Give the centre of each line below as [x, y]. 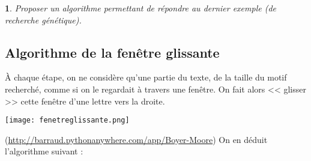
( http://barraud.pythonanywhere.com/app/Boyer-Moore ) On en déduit [136, 139]
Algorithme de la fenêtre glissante [112, 52]
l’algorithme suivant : [44, 151]
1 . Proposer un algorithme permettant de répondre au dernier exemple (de [140, 8]
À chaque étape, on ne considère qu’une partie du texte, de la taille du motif [146, 77]
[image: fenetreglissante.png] [67, 120]
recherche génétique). [43, 20]
